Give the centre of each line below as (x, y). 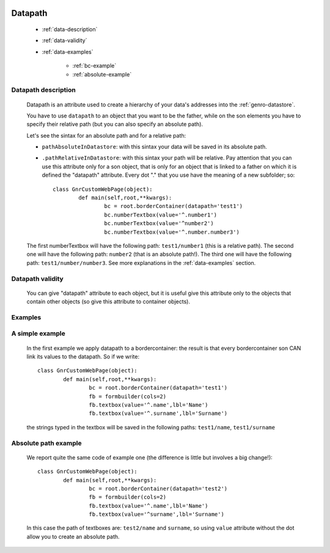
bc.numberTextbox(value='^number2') (159, 224)
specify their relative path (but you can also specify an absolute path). (115, 124)
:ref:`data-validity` (64, 40)
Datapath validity (37, 278)
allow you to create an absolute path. (73, 536)
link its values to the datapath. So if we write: (83, 357)
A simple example (38, 333)
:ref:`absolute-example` (102, 74)
